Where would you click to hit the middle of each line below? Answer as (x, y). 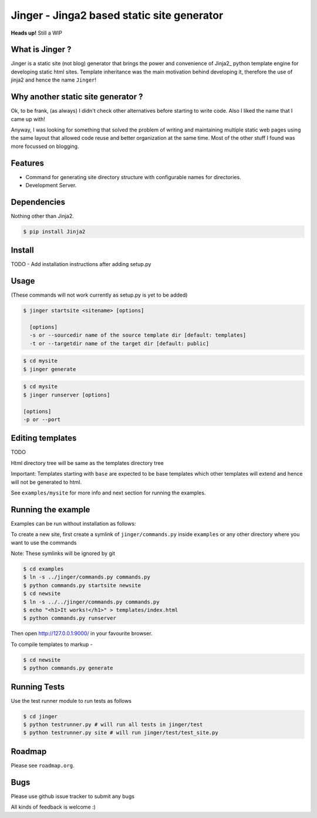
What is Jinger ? (41, 50)
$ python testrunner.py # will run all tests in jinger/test (113, 725)
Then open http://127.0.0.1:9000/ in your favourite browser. (82, 634)
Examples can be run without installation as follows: (73, 523)
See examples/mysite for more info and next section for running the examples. (108, 493)
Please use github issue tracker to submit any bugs (73, 796)
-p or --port (42, 419)
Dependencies (38, 202)
